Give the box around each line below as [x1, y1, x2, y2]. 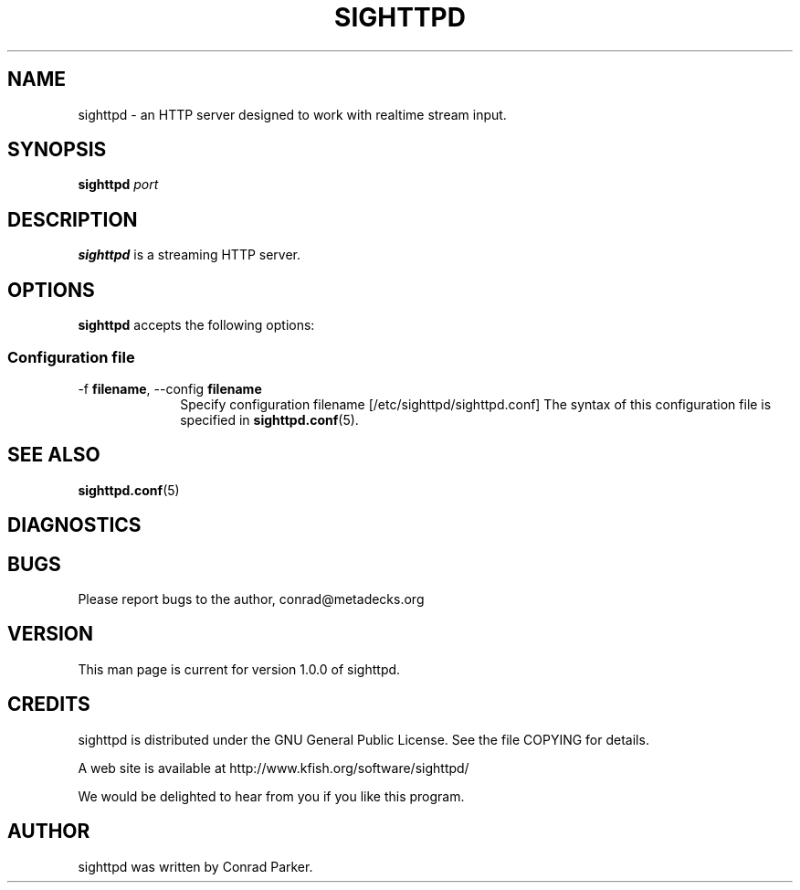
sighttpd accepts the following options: [78, 317, 315, 334]
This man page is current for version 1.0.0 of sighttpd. [78, 661, 401, 677]
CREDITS [7, 693, 90, 716]
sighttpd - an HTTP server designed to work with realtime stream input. [78, 106, 507, 122]
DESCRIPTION [7, 207, 138, 231]
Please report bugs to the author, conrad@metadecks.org [78, 590, 425, 607]
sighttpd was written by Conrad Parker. [78, 858, 313, 874]
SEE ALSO [7, 443, 100, 467]
